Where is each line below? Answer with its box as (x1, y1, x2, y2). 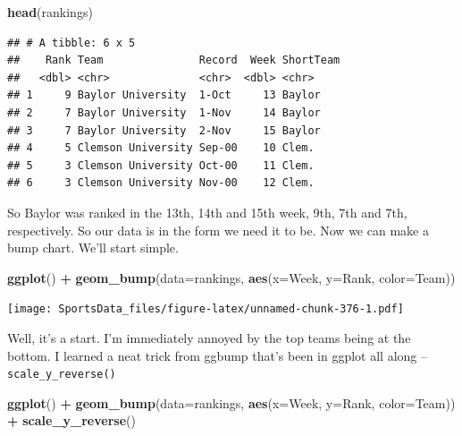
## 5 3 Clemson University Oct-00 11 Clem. (7, 158, 315, 172)
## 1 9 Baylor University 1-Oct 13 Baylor (7, 89, 321, 102)
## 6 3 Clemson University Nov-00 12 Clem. (7, 176, 315, 190)
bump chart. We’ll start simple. (7, 238, 179, 257)
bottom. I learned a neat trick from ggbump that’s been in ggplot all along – (7, 346, 427, 364)
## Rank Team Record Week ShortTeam (7, 54, 340, 67)
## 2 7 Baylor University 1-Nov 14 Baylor (7, 106, 321, 119)
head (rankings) (7, 3, 93, 21)
